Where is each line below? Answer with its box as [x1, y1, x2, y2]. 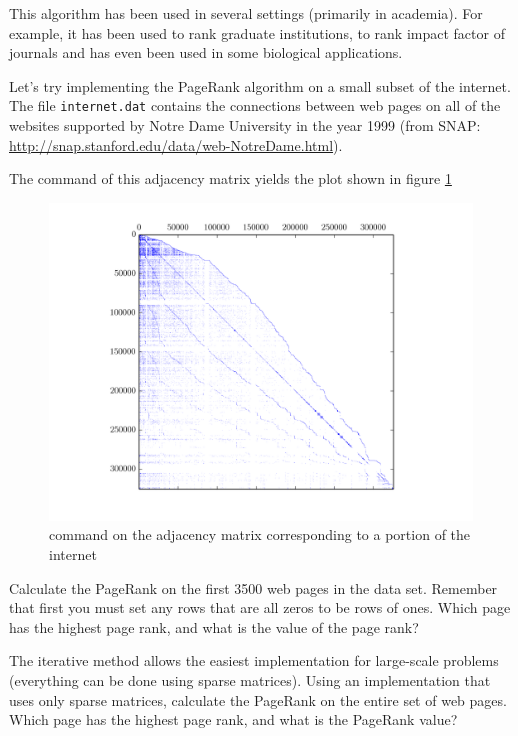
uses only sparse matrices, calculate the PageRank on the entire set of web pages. [9, 689, 507, 710]
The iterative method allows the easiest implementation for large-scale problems [9, 650, 499, 671]
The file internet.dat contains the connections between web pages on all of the [9, 95, 501, 116]
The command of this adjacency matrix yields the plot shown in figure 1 [9, 168, 452, 189]
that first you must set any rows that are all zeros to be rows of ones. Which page [9, 597, 511, 618]
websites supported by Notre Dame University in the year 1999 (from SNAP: [9, 115, 481, 136]
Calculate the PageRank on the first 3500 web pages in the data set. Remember [9, 577, 498, 598]
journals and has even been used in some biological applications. [9, 42, 403, 63]
